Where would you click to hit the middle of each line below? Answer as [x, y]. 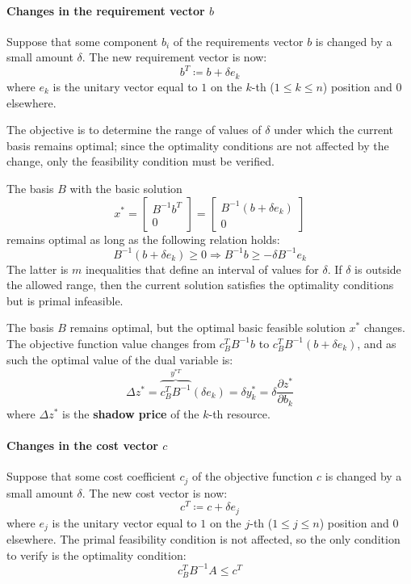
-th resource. [239, 413]
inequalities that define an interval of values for [202, 269]
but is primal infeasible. [65, 300]
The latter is [38, 269]
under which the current [334, 130]
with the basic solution [126, 188]
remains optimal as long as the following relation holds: [143, 239]
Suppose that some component [82, 41]
